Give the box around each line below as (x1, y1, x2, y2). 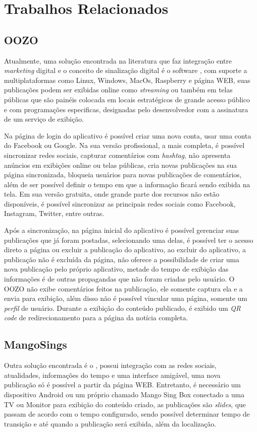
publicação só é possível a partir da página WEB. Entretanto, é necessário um (4, 379, 241, 390)
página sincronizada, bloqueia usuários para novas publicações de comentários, (4, 169, 242, 180)
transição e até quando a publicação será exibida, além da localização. (4, 418, 216, 429)
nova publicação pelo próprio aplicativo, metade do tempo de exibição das (4, 264, 229, 274)
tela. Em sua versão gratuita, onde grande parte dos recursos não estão (4, 189, 219, 199)
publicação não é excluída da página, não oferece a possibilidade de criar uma (4, 254, 240, 264)
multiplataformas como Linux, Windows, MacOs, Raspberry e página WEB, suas (4, 74, 251, 85)
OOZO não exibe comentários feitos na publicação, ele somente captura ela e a (4, 283, 243, 293)
